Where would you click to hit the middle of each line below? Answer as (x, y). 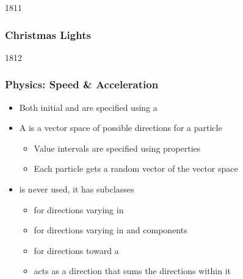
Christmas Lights (48, 34)
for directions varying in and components (111, 230)
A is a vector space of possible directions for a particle (121, 128)
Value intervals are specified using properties (117, 148)
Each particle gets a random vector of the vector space (136, 168)
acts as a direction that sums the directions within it (132, 271)
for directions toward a (76, 250)
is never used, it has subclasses (77, 189)
